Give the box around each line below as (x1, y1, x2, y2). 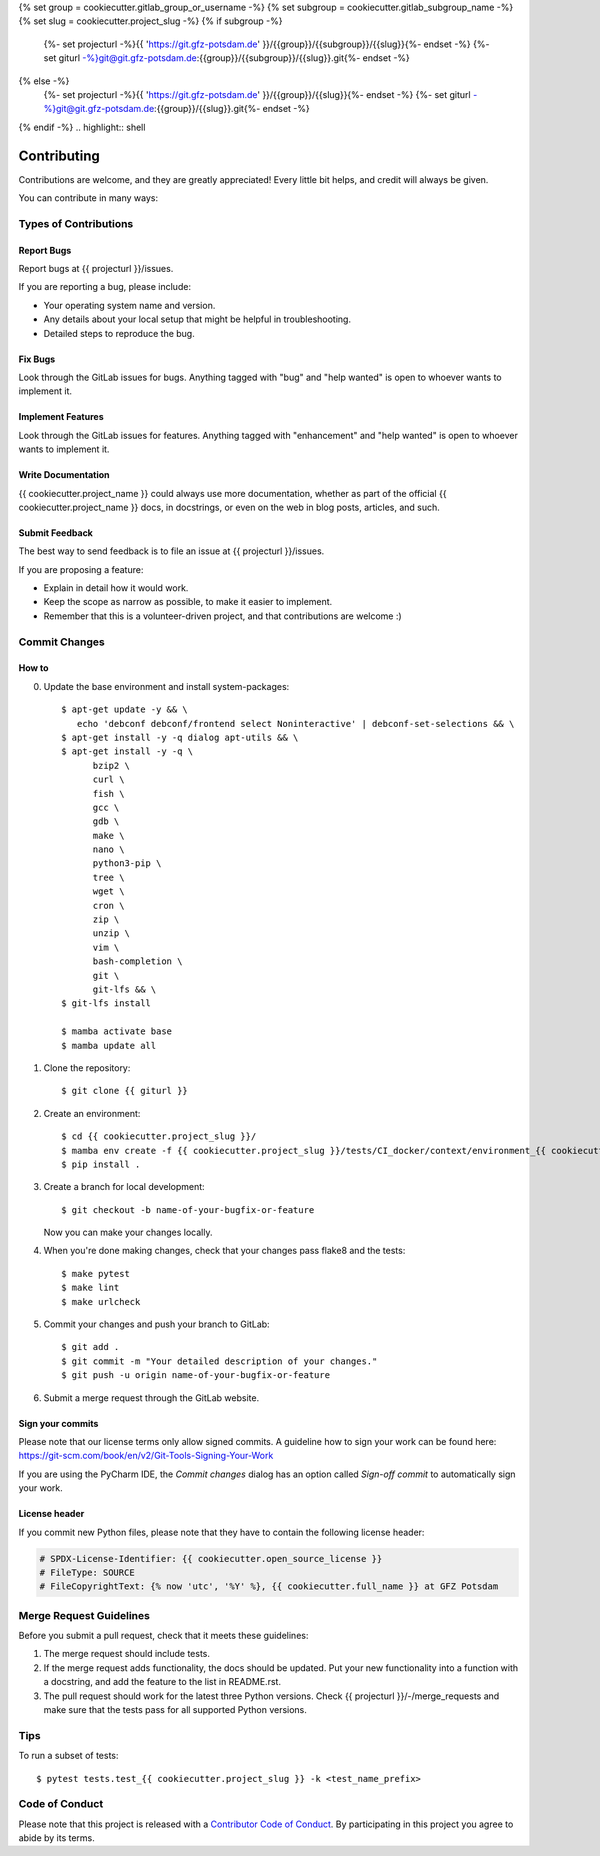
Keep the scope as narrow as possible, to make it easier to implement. (43, 596, 333, 608)
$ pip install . (61, 1158, 141, 1170)
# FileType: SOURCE (39, 1566, 135, 1578)
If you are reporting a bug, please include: (18, 281, 192, 293)
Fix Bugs (18, 353, 56, 365)
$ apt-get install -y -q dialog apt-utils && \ (61, 731, 299, 743)
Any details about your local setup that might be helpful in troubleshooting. (43, 313, 352, 325)
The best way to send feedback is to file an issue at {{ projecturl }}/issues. (18, 545, 325, 557)
